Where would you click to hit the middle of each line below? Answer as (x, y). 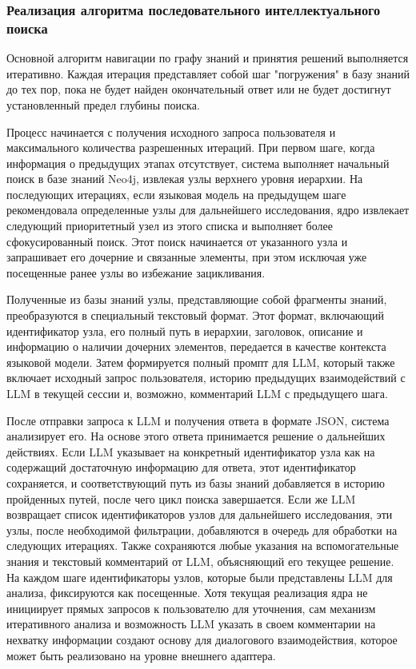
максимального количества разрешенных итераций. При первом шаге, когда (191, 147)
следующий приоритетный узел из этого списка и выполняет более (170, 226)
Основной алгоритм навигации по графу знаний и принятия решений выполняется (208, 58)
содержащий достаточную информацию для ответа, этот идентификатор (181, 467)
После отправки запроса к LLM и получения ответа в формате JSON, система (198, 420)
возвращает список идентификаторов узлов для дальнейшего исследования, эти (200, 514)
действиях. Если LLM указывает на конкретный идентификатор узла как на (191, 451)
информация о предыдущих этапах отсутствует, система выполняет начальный (198, 163)
